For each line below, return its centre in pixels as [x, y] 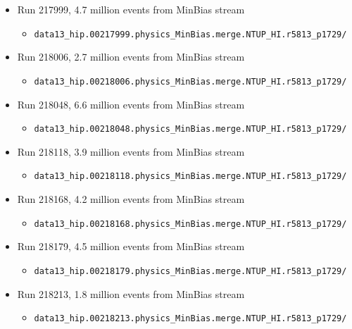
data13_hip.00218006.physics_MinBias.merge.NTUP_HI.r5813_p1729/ [190, 81]
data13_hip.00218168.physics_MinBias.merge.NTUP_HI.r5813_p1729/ [190, 224]
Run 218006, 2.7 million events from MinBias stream [131, 57]
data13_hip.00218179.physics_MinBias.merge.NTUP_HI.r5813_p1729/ [190, 271]
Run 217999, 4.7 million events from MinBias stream [131, 9]
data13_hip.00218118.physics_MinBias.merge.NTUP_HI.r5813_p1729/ [190, 176]
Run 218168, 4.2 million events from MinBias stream [131, 199]
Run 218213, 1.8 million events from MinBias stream [131, 293]
